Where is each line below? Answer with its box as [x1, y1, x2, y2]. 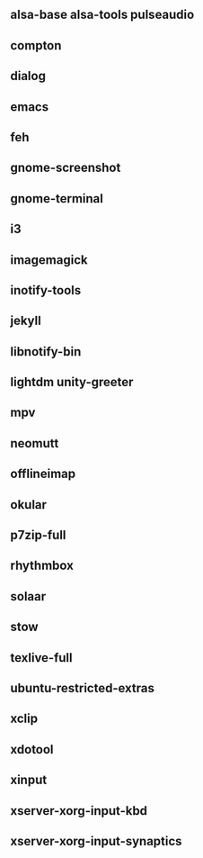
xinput [10, 772, 48, 788]
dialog [10, 68, 46, 84]
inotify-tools [10, 283, 82, 298]
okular [10, 497, 48, 512]
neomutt [10, 436, 59, 451]
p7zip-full [10, 528, 66, 543]
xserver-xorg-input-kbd [10, 803, 147, 818]
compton [10, 38, 62, 53]
